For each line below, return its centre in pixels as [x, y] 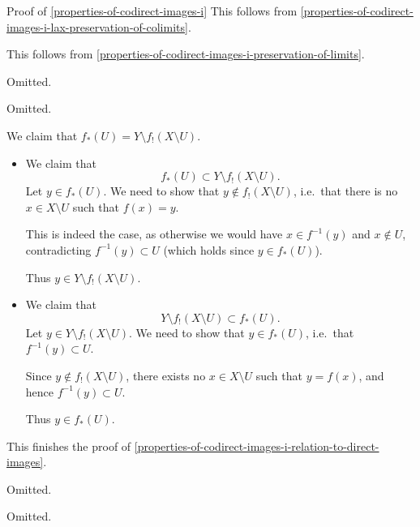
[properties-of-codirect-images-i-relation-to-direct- [257, 446]
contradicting [58, 249]
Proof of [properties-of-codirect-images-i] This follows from [152, 11]
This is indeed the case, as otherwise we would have [154, 234]
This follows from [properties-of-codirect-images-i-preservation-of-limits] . [186, 54]
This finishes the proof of [69, 446]
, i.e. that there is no [345, 191]
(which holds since [209, 249]
